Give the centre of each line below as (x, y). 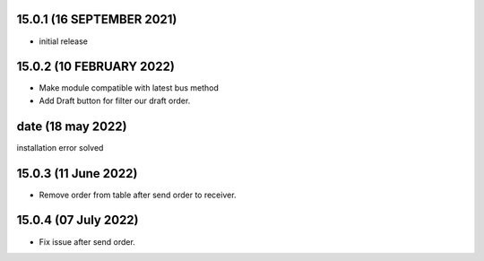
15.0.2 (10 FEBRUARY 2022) (95, 67)
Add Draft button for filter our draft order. (115, 100)
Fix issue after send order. (87, 241)
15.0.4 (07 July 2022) (78, 220)
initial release (64, 41)
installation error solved (60, 147)
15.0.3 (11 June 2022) (77, 174)
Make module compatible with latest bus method (129, 88)
